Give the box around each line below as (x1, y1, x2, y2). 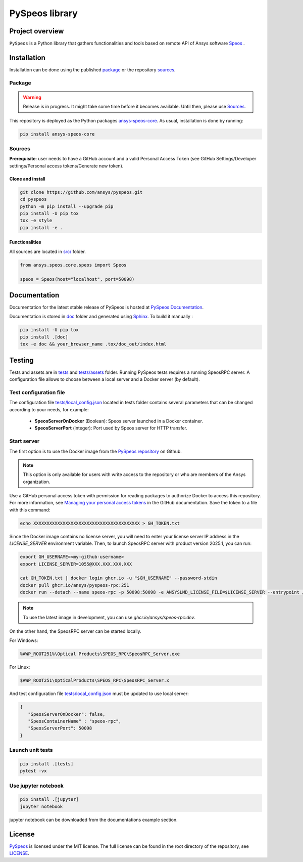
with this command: (9, 506, 50, 513)
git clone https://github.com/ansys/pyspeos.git (20, 189, 143, 195)
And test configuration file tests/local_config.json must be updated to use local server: (9, 691, 189, 697)
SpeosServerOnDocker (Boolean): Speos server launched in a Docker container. (34, 418, 203, 424)
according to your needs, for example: (9, 406, 89, 412)
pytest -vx (20, 768, 47, 774)
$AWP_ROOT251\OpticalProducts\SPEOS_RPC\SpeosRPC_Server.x (20, 678, 169, 683)
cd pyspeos (20, 196, 47, 202)
